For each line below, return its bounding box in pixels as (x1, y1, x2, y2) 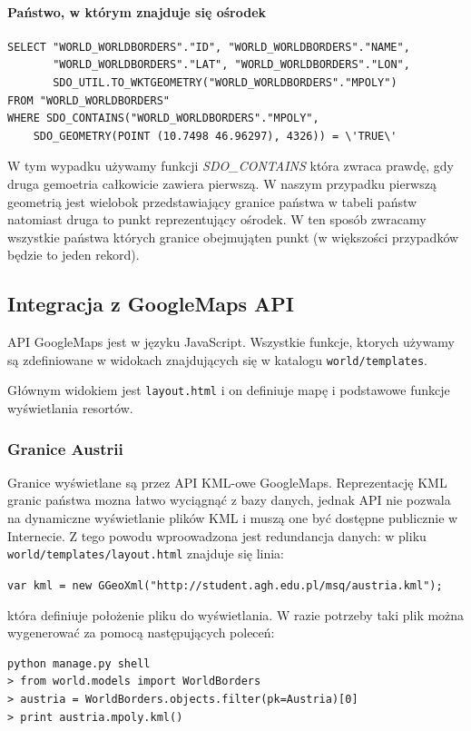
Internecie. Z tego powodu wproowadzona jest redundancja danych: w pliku (7, 526, 427, 545)
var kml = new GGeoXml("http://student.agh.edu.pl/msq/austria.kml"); (7, 578, 443, 592)
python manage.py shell (7, 657, 151, 670)
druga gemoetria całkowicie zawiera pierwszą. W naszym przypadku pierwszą (7, 173, 437, 193)
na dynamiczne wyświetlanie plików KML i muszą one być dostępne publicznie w (7, 509, 458, 528)
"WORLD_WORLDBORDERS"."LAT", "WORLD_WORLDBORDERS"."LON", (53, 58, 410, 72)
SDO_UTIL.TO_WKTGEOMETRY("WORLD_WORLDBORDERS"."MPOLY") (53, 75, 397, 89)
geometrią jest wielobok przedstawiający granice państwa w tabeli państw (7, 192, 417, 211)
